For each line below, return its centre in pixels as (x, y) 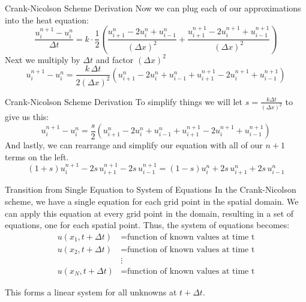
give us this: (27, 117)
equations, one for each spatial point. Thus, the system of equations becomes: (147, 225)
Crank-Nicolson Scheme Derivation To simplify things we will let (124, 101)
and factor (115, 59)
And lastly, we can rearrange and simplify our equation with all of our (134, 145)
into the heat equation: (47, 20)
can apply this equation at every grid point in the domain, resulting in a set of (149, 213)
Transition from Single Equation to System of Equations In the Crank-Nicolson (151, 189)
